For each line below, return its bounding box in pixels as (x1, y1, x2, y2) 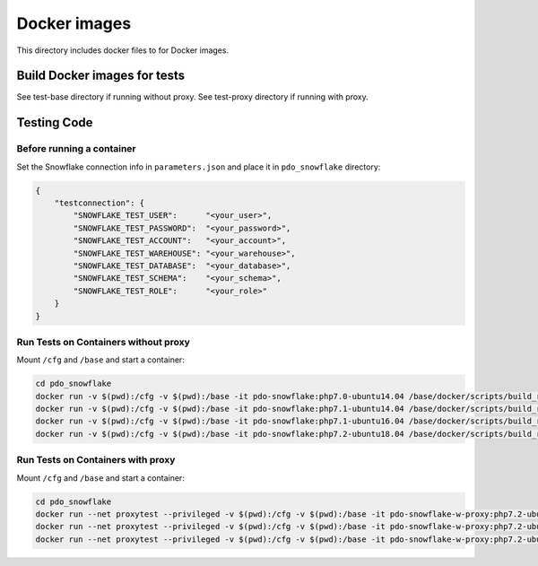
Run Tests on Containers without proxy (16, 335, 190, 348)
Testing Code (16, 115, 93, 130)
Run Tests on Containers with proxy (16, 454, 176, 466)
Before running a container (16, 143, 136, 155)
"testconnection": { (54, 197, 145, 208)
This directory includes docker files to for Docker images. (16, 45, 229, 56)
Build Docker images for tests (16, 68, 186, 83)
